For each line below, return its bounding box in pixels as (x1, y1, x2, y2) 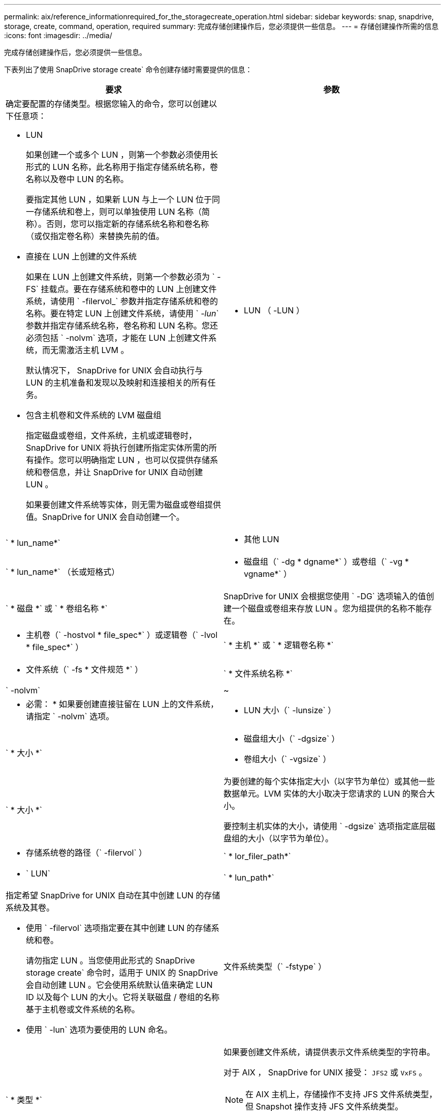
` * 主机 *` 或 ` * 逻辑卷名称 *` (224, 640, 334, 650)
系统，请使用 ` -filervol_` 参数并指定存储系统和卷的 (26, 296, 218, 306)
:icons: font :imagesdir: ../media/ (4, 31, 112, 40)
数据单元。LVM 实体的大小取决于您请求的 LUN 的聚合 (224, 788, 427, 799)
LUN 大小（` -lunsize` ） (244, 705, 336, 715)
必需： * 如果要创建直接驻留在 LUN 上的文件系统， (26, 699, 219, 709)
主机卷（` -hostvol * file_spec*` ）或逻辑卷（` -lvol (26, 630, 218, 640)
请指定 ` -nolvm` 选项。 (26, 711, 114, 721)
